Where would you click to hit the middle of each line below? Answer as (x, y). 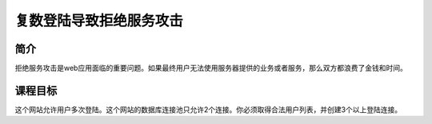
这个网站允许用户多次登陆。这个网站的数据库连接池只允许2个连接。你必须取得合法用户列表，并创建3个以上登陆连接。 (208, 109)
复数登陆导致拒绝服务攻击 (99, 21)
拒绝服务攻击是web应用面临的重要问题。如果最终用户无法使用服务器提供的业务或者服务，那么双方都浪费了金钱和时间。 (211, 68)
